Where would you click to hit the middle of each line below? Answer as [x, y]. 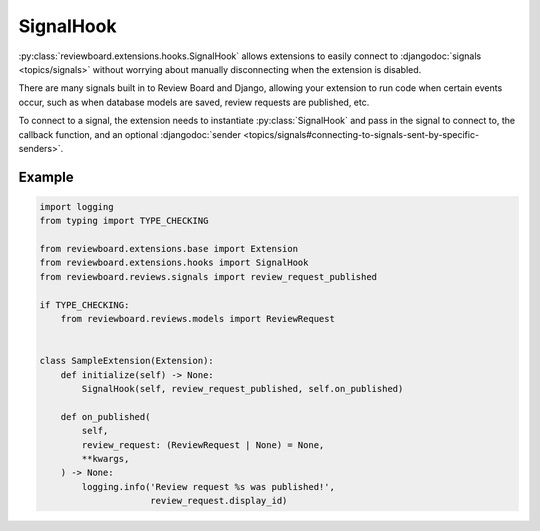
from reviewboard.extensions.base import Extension [169, 249]
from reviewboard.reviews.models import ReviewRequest [197, 319]
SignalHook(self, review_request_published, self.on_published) [242, 388]
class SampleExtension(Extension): [126, 361]
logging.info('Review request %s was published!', [208, 486]
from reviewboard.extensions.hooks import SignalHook [174, 263]
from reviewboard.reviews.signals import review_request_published [208, 276]
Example [46, 176]
